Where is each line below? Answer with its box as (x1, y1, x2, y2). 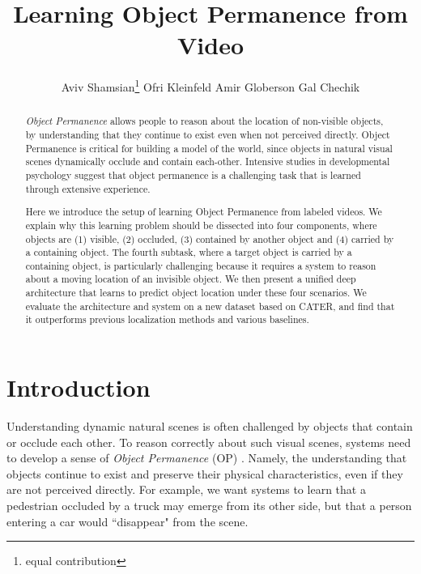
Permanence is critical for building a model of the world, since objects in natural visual (25, 141, 393, 155)
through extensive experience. (25, 181, 151, 195)
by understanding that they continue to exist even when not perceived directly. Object (25, 128, 390, 142)
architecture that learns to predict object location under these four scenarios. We (25, 286, 367, 300)
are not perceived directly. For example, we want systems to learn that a (6, 481, 366, 498)
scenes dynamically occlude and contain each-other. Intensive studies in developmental (25, 155, 390, 168)
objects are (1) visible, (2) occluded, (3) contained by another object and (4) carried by (25, 232, 394, 245)
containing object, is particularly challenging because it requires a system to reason (25, 258, 376, 272)
